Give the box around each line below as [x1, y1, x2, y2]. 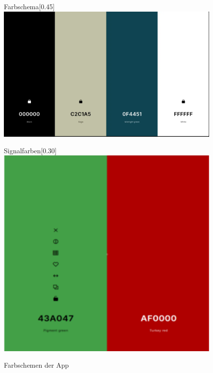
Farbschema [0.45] [4, 1, 55, 11]
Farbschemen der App [4, 359, 69, 370]
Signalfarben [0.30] [4, 145, 57, 155]
